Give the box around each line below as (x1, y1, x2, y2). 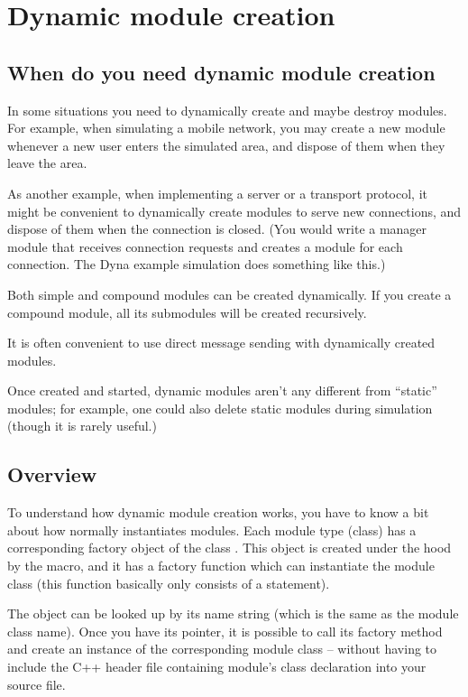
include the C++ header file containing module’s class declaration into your (7, 657, 427, 676)
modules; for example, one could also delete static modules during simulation (7, 398, 433, 417)
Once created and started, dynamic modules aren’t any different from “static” (7, 381, 437, 400)
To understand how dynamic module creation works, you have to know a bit (7, 503, 429, 522)
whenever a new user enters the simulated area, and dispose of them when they (7, 135, 445, 154)
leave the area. (7, 153, 87, 172)
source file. (7, 674, 66, 693)
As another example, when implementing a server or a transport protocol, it (7, 183, 428, 202)
